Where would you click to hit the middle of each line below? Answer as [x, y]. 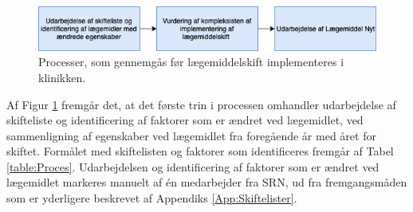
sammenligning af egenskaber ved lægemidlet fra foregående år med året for [191, 135]
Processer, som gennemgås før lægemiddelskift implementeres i [191, 62]
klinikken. [62, 77]
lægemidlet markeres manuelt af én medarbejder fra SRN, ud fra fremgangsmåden [207, 182]
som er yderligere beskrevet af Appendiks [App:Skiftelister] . [152, 198]
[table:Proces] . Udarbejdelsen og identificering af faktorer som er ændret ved [193, 166]
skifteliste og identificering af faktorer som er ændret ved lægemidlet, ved [185, 120]
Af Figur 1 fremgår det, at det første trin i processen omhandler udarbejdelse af [201, 104]
